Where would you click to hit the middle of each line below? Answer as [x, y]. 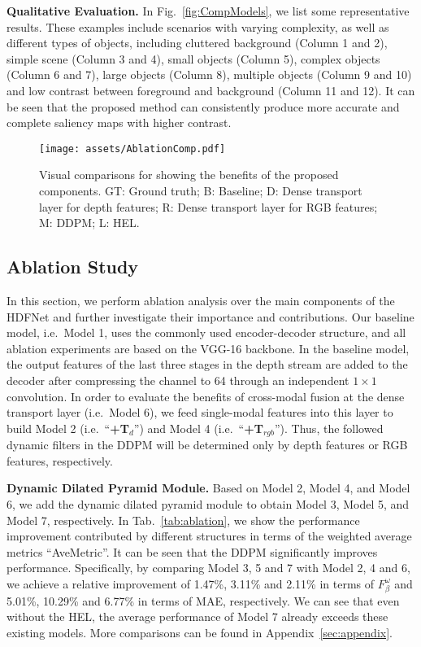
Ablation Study [73, 267]
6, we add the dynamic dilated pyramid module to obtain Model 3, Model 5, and [208, 503]
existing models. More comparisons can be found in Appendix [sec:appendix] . [200, 632]
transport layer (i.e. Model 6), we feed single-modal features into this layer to [200, 412]
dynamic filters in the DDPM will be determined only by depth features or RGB [207, 445]
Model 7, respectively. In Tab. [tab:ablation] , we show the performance [183, 520]
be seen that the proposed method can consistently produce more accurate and [203, 106]
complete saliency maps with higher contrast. [119, 122]
